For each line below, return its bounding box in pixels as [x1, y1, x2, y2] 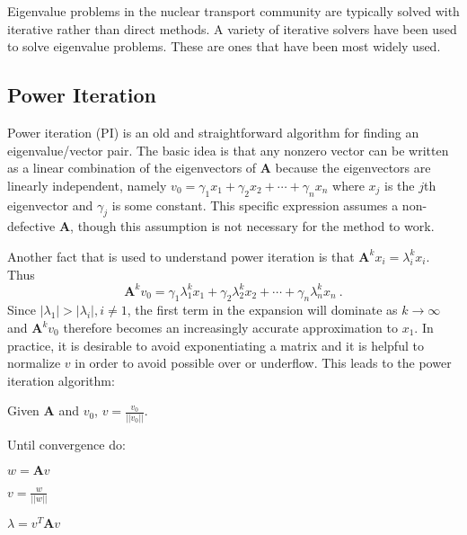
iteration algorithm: [7, 370, 115, 389]
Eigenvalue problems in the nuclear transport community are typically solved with [7, 2, 460, 20]
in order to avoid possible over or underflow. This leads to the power [75, 353, 452, 372]
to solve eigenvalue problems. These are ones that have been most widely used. [7, 37, 441, 56]
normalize [7, 353, 61, 372]
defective [7, 217, 56, 236]
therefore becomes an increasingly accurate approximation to [63, 318, 398, 337]
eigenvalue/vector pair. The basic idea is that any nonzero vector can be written [7, 140, 449, 159]
